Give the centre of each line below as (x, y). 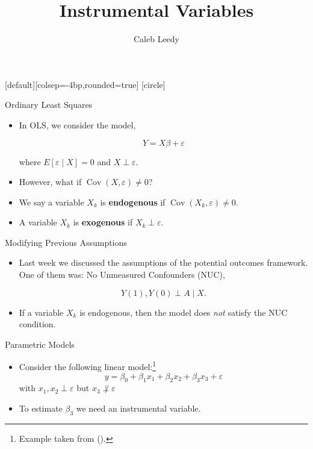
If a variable (41, 312)
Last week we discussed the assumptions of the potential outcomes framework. (163, 262)
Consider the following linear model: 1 (88, 366)
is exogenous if (103, 222)
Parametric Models (40, 344)
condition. (37, 324)
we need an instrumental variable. (138, 408)
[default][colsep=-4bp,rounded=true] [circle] (85, 84)
